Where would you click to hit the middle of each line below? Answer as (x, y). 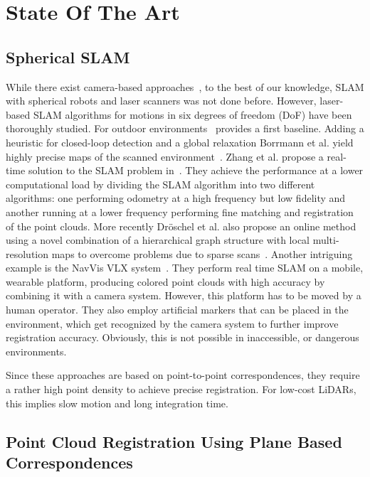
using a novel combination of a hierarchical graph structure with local (158, 240)
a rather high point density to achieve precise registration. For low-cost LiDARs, (181, 389)
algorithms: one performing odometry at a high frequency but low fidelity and (176, 198)
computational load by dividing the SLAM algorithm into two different (160, 184)
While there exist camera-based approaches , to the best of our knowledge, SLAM (185, 86)
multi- (326, 240)
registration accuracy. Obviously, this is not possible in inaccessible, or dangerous (183, 337)
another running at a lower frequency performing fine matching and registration (180, 211)
